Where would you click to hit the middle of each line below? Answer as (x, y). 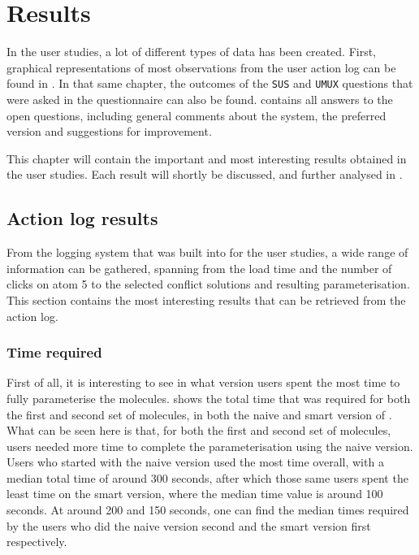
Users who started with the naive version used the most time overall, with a (195, 462)
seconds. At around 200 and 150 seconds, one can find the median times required (208, 510)
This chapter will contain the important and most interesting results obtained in (207, 158)
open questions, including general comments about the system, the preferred (197, 115)
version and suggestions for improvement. (109, 131)
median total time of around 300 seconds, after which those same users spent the (207, 477)
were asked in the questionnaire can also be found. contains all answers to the (200, 99)
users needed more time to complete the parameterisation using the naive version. (210, 446)
